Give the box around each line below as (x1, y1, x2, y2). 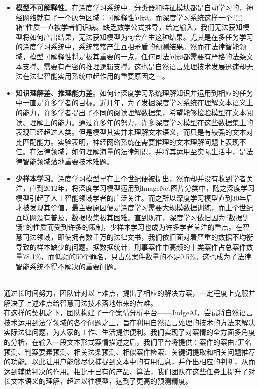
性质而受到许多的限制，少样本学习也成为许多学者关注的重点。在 (33, 222, 243, 232)
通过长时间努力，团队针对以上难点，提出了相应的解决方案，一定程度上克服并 (4, 288, 255, 298)
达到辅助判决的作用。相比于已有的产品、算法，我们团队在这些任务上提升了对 (4, 366, 255, 376)
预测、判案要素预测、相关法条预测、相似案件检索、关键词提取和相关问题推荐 (4, 346, 255, 357)
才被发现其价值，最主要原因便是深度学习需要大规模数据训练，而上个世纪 (15, 202, 253, 213)
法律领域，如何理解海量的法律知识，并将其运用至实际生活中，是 (36, 146, 246, 157)
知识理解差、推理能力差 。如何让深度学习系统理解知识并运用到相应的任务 (15, 87, 253, 98)
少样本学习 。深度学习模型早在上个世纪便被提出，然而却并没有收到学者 (15, 173, 246, 183)
